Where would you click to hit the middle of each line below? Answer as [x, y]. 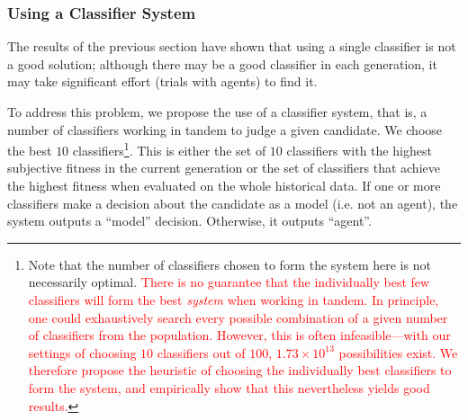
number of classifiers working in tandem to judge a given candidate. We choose [225, 129]
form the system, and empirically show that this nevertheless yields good [229, 387]
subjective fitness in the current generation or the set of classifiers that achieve [224, 168]
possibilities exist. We [398, 352]
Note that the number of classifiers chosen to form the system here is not [229, 264]
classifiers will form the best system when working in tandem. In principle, [234, 299]
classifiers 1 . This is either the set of [169, 149]
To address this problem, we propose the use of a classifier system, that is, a [217, 112]
